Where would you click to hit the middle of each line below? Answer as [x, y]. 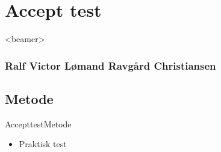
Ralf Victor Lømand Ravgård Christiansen [110, 65]
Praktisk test [43, 144]
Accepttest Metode [38, 123]
